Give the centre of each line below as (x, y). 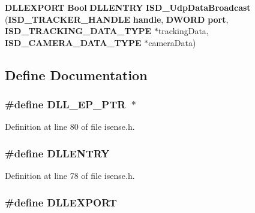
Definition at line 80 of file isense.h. (70, 127)
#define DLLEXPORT (61, 202)
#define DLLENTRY (57, 153)
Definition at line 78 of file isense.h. (70, 176)
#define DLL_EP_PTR (65, 104)
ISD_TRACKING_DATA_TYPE (78, 31)
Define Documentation (76, 74)
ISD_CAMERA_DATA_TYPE (73, 42)
